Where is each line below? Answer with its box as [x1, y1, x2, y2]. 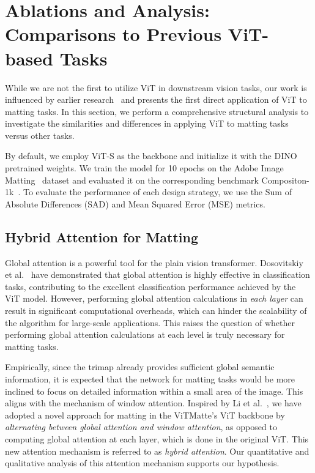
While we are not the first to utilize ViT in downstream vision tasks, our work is [5, 81, 307, 94]
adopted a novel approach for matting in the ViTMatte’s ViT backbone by [5, 408, 285, 421]
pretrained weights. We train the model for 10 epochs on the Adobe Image [5, 162, 284, 174]
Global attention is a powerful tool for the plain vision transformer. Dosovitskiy [5, 256, 303, 269]
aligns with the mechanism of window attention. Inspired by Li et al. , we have [5, 397, 302, 409]
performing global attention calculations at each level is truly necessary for [5, 328, 285, 341]
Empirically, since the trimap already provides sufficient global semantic [5, 360, 275, 373]
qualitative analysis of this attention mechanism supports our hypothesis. [5, 456, 280, 469]
